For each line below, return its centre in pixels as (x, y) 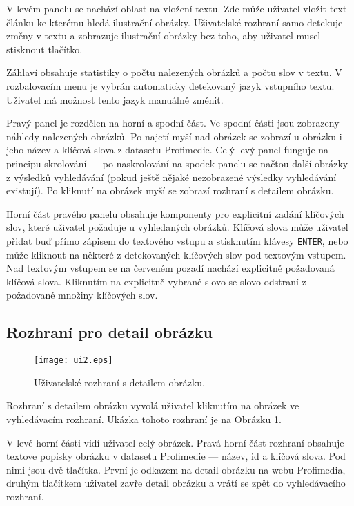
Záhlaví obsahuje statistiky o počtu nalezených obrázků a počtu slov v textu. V (174, 72)
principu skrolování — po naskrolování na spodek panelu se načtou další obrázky (177, 163)
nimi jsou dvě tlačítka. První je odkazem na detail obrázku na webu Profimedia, (176, 469)
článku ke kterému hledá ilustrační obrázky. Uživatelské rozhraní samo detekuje (175, 22)
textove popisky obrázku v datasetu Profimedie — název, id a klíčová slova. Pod (176, 456)
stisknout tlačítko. (45, 49)
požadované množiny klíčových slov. (82, 295)
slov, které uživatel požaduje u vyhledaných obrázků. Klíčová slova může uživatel (177, 227)
